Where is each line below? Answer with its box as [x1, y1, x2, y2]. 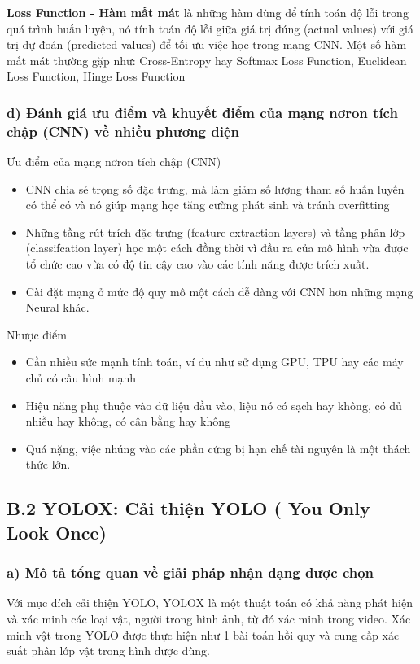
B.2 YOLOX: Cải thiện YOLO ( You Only [7, 496, 370, 521]
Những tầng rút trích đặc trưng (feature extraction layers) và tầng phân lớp [25, 223, 405, 240]
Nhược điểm [7, 325, 67, 343]
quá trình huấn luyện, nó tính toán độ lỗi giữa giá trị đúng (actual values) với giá [7, 20, 413, 37]
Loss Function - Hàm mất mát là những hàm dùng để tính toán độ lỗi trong [7, 4, 409, 20]
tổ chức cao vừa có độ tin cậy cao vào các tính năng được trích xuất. [25, 256, 370, 273]
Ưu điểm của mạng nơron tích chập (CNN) [7, 153, 221, 170]
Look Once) [7, 519, 107, 544]
